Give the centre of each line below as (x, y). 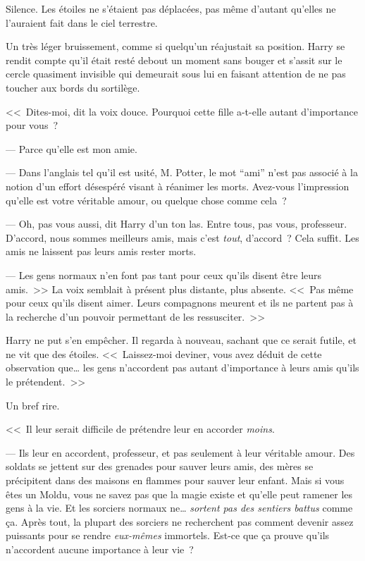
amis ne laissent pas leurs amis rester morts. (101, 251)
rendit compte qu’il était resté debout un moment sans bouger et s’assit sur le (174, 60)
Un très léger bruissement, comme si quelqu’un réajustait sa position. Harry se (175, 46)
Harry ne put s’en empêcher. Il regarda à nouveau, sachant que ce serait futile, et (181, 340)
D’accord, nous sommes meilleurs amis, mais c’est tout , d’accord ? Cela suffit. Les (182, 237)
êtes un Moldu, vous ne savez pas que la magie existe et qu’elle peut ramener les (179, 494)
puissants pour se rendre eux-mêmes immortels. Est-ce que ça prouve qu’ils (168, 535)
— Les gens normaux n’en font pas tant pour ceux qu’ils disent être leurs (164, 275)
